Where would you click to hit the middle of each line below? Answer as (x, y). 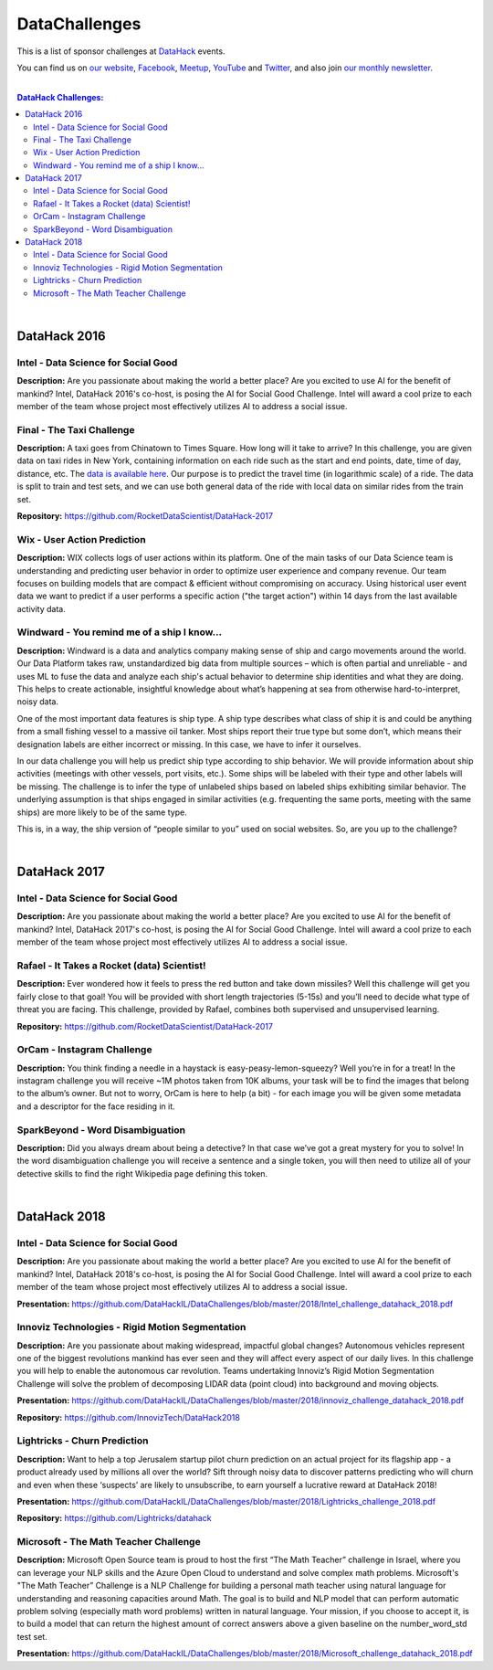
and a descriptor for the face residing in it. (96, 1106)
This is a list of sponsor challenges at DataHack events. (121, 51)
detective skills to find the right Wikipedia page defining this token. (142, 1173)
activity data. (41, 608)
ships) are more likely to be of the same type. (102, 812)
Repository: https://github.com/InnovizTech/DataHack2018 (129, 1417)
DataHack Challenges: (60, 97)
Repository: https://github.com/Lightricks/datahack (114, 1518)
